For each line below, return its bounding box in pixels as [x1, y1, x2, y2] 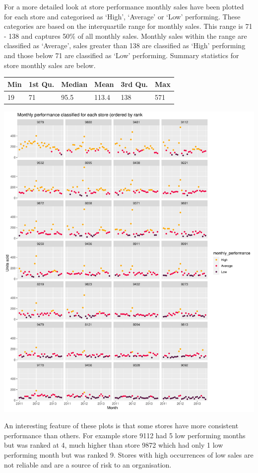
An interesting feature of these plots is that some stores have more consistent [4, 420, 239, 431]
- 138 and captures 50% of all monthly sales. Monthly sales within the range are [4, 30, 247, 41]
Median [61, 79, 88, 89]
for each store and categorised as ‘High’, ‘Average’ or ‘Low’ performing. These [4, 11, 241, 21]
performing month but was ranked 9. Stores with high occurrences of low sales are [4, 450, 254, 460]
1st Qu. [28, 79, 55, 89]
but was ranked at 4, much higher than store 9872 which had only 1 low [4, 440, 223, 450]
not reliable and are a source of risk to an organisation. [4, 459, 172, 470]
